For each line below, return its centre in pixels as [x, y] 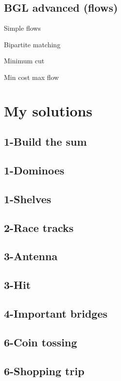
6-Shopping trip [44, 371]
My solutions [48, 110]
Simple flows [22, 28]
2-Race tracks [39, 227]
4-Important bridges [56, 314]
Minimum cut [24, 61]
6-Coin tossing [41, 342]
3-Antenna [31, 256]
